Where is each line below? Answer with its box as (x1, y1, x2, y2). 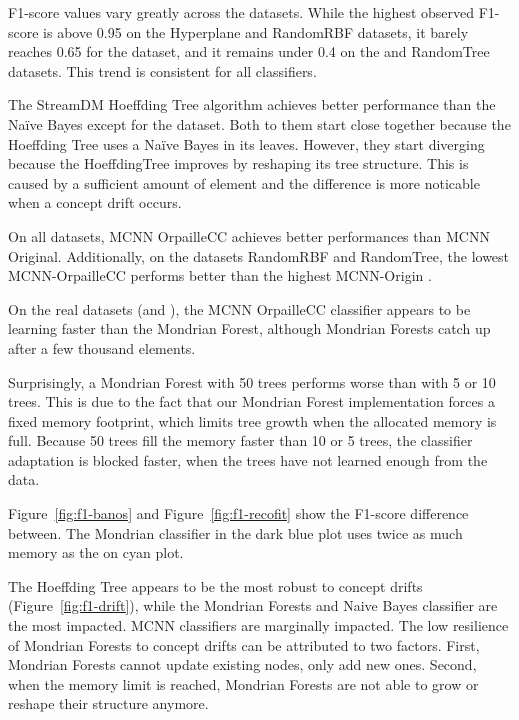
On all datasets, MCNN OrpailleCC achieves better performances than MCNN (8, 225, 490, 246)
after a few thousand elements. (8, 337, 196, 358)
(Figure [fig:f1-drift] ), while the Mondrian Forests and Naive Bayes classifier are (8, 595, 498, 616)
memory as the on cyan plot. (8, 542, 184, 563)
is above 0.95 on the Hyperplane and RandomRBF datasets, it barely (43, 21, 469, 42)
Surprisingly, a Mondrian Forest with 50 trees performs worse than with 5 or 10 (8, 371, 496, 392)
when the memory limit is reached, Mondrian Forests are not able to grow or (8, 673, 479, 694)
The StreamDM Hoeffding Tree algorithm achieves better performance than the (8, 94, 496, 115)
